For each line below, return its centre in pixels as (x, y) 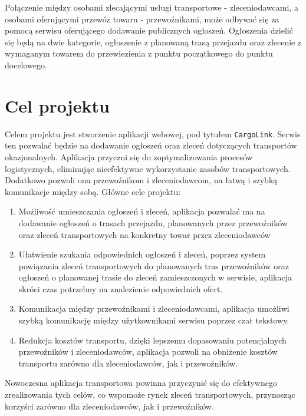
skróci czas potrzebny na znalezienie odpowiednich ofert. (121, 288)
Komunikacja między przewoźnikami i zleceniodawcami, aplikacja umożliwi (154, 308)
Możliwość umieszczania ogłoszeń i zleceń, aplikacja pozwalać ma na (142, 211)
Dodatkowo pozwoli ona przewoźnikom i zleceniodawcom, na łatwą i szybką (141, 180)
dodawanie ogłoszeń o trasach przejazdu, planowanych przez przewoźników (153, 222)
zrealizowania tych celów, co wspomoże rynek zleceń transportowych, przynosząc (150, 394)
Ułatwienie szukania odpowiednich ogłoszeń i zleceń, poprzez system (142, 254)
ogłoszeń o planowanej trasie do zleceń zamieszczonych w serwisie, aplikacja (155, 277)
